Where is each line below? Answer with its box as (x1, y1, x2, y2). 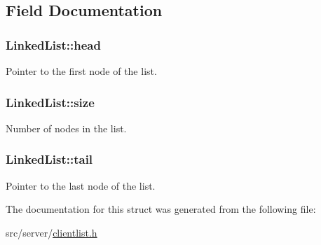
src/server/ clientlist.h (6, 225, 97, 239)
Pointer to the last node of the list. (6, 178, 156, 192)
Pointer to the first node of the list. (6, 64, 157, 78)
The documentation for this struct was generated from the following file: (6, 202, 316, 216)
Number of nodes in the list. (6, 120, 127, 135)
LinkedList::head (6, 36, 101, 53)
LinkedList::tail (6, 150, 93, 168)
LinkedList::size (6, 93, 95, 111)
